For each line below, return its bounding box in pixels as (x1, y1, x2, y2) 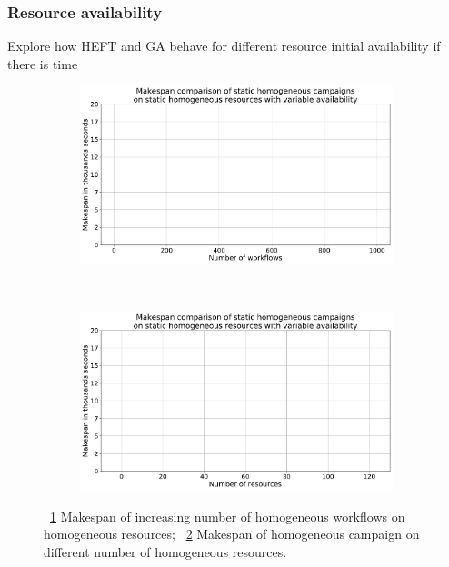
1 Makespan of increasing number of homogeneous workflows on (50, 506, 405, 525)
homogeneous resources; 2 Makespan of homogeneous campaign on (44, 524, 420, 543)
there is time (7, 54, 78, 73)
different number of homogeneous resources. (44, 542, 287, 561)
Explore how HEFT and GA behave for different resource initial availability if (7, 36, 441, 55)
